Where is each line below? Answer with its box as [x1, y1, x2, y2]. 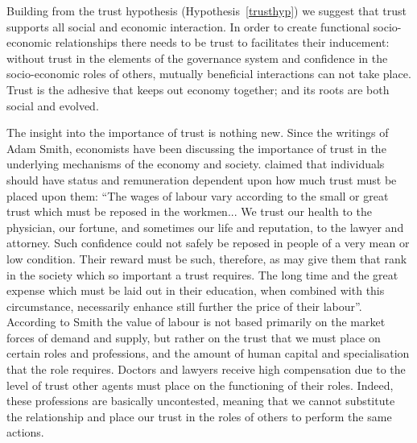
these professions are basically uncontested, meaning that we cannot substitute [6, 392, 395, 409]
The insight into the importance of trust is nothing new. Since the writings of [6, 124, 389, 141]
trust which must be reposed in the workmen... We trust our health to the [6, 203, 372, 220]
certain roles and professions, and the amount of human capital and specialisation [6, 345, 410, 362]
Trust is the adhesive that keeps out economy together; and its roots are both [6, 81, 390, 97]
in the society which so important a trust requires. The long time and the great [6, 266, 398, 283]
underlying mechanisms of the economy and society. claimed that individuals [6, 155, 385, 172]
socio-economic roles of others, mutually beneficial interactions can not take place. [6, 65, 411, 82]
